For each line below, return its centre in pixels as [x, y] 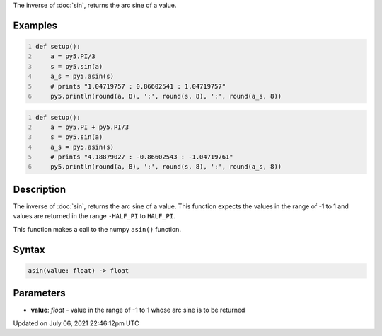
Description [40, 189]
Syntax [29, 249]
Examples [35, 25]
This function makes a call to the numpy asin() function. [97, 229]
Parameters [39, 293]
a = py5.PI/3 [73, 56]
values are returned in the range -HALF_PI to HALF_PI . [94, 216]
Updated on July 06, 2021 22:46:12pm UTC [76, 323]
